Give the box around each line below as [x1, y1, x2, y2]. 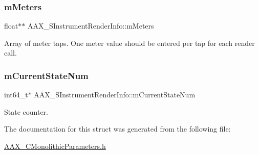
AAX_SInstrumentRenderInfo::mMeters [27, 20, 154, 31]
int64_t [4, 89, 28, 100]
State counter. [4, 106, 48, 117]
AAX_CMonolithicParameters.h [4, 141, 106, 151]
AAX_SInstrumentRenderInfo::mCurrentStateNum [34, 89, 196, 100]
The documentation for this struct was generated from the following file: [4, 123, 231, 134]
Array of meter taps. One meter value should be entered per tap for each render [4, 37, 255, 48]
